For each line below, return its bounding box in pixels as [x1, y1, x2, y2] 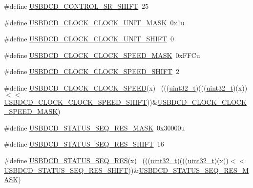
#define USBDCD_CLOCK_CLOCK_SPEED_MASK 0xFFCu [4, 50, 200, 60]
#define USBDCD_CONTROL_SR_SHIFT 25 [4, 1, 149, 11]
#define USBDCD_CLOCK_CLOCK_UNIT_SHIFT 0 [4, 34, 174, 44]
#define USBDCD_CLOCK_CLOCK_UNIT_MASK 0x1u [4, 17, 185, 27]
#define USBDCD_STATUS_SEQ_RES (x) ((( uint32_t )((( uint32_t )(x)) [4, 155, 229, 165]
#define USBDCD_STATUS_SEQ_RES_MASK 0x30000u [4, 122, 185, 132]
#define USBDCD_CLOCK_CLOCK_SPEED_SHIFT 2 [4, 66, 179, 76]
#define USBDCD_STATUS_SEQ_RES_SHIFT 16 [4, 139, 164, 149]
